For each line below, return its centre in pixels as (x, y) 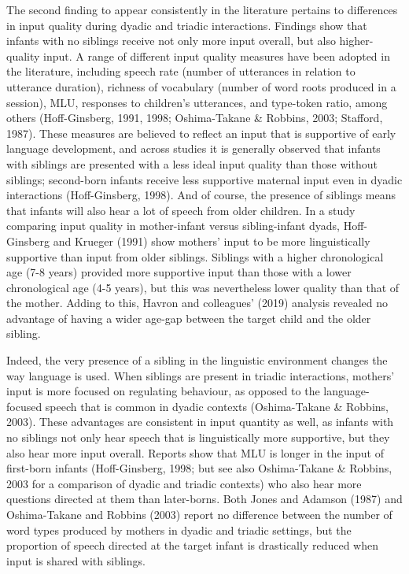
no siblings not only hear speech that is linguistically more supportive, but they (198, 437)
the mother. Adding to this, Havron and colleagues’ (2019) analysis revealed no (197, 303)
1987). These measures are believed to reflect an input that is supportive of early (201, 133)
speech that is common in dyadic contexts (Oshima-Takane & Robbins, (217, 406)
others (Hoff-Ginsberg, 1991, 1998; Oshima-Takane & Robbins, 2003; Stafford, (195, 118)
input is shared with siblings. (76, 560)
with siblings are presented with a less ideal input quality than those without (192, 163)
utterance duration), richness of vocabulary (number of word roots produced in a (201, 86)
